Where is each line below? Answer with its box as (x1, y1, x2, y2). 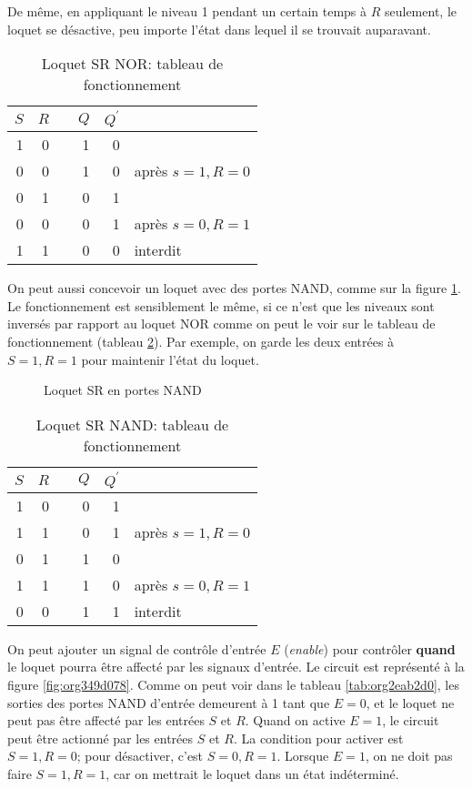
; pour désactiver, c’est (76, 746, 204, 765)
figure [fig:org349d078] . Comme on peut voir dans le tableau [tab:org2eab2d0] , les (7, 674, 459, 693)
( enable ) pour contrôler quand (284, 639, 456, 658)
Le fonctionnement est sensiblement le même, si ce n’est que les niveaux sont (7, 296, 435, 315)
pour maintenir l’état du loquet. (81, 349, 259, 369)
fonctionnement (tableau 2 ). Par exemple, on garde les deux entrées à (7, 331, 395, 350)
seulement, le (384, 2, 457, 20)
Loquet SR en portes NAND (44, 380, 202, 400)
